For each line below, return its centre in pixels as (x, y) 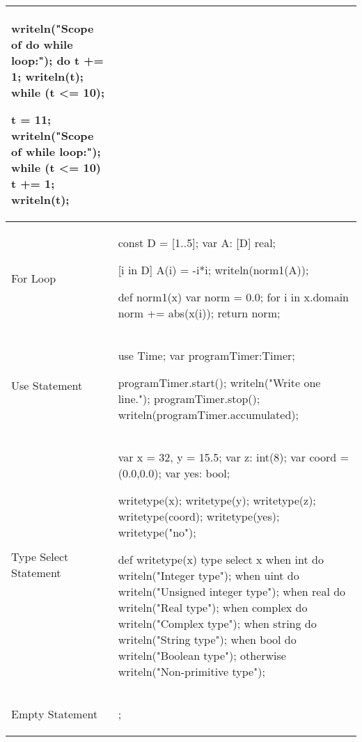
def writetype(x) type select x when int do (221, 559)
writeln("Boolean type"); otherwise (202, 655)
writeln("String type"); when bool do (207, 639)
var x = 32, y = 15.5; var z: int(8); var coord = (233, 457)
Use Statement (47, 385)
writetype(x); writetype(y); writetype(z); (217, 500)
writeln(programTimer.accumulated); (208, 415)
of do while (42, 44)
